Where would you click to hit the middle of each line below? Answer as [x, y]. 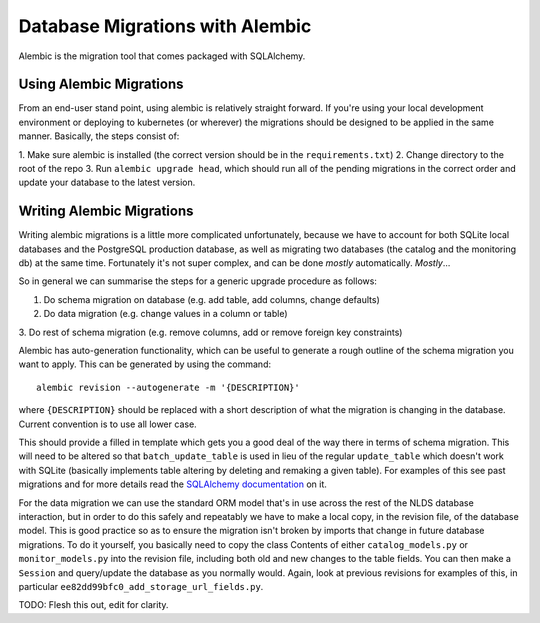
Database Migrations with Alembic [165, 26]
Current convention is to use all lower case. [107, 424]
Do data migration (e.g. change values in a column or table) [165, 314]
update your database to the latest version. [107, 182]
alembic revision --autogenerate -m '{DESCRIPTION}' [168, 387]
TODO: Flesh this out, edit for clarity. [93, 605]
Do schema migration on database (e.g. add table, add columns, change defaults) [211, 299]
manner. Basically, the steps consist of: [99, 136]
